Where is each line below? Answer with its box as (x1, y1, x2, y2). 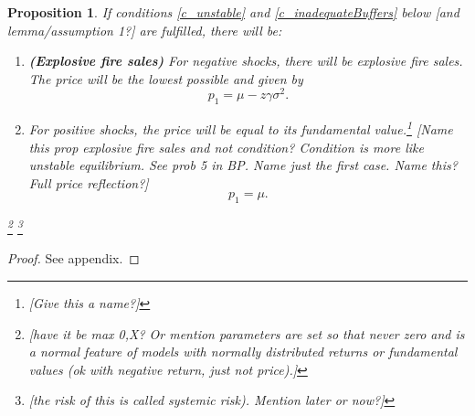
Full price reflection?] (28, 173, 149, 192)
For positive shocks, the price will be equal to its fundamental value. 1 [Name (28, 117, 453, 138)
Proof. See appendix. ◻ (7, 249, 140, 268)
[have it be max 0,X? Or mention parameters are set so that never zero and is (28, 324, 465, 343)
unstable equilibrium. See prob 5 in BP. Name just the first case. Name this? (28, 155, 458, 175)
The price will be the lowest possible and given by (28, 69, 303, 88)
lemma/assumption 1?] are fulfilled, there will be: (7, 20, 282, 39)
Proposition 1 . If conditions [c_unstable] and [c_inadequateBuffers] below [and (7, 3, 459, 21)
